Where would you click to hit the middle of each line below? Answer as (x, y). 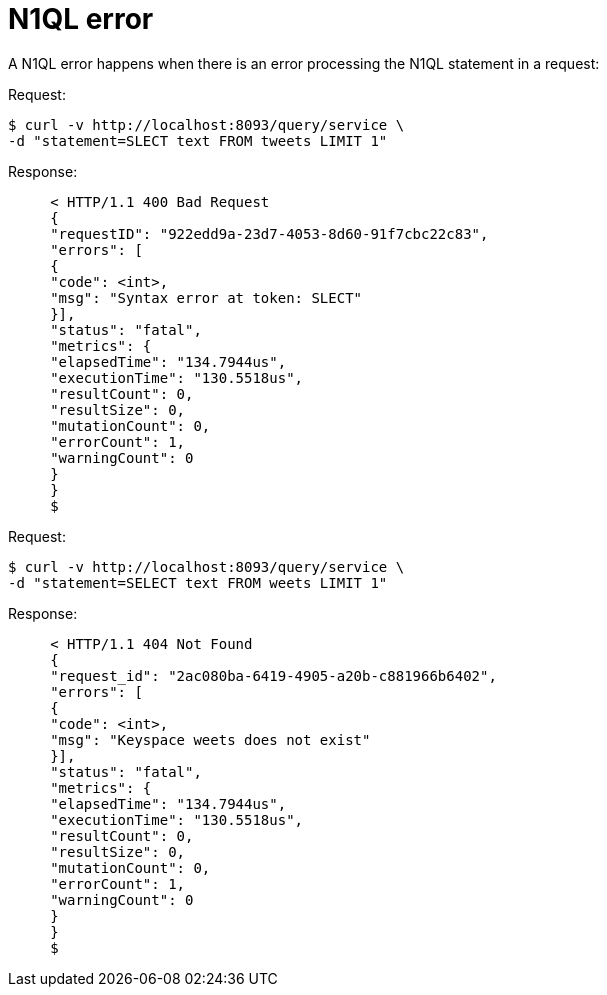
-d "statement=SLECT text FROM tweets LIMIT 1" (198, 140)
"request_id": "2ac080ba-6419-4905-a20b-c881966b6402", (273, 675)
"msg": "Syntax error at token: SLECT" (206, 297)
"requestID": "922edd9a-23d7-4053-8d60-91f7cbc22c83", (269, 233)
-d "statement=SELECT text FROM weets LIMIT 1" (198, 582)
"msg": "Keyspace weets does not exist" (210, 739)
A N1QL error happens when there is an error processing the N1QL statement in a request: (304, 63)
